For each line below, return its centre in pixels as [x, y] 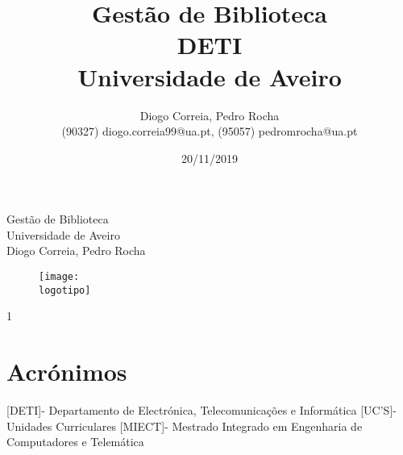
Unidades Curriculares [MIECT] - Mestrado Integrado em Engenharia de [185, 426]
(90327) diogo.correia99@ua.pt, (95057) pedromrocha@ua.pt [210, 131]
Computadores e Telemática [75, 442]
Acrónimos [67, 372]
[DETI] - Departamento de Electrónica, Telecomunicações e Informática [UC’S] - [201, 410]
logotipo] [65, 290]
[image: [59, 277]
